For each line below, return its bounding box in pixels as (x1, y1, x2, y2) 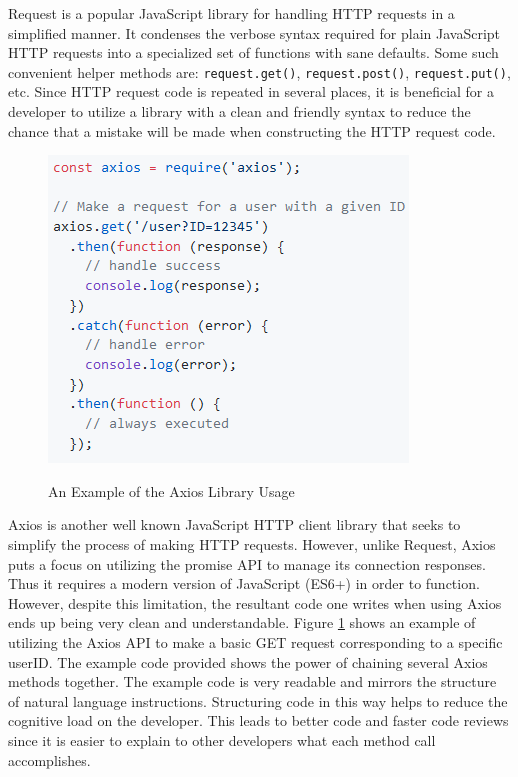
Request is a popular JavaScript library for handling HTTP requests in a (8, 3, 455, 23)
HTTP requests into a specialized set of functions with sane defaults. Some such (8, 42, 499, 63)
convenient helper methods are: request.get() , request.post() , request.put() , (8, 61, 511, 82)
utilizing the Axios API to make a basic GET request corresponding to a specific (8, 631, 503, 652)
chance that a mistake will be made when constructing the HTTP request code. (8, 120, 496, 141)
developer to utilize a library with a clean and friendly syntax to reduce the (8, 101, 471, 122)
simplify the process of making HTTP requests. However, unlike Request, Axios (8, 534, 496, 554)
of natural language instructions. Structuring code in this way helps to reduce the (8, 690, 508, 711)
